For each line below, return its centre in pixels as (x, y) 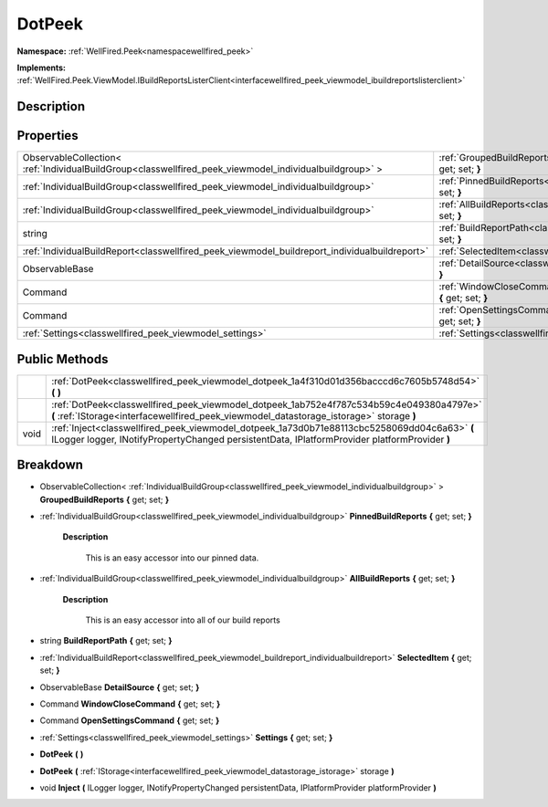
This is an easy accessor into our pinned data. (172, 558)
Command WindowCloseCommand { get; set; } (130, 704)
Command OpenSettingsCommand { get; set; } (130, 720)
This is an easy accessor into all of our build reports (183, 620)
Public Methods (63, 359)
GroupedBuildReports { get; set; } (104, 499)
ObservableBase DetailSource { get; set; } (120, 687)
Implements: (42, 68)
